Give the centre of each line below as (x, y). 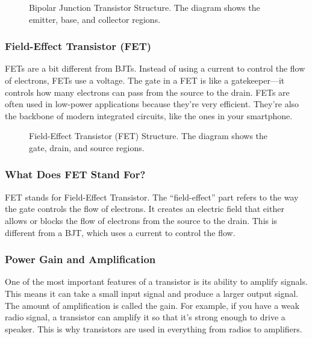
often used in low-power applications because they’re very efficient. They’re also (152, 104)
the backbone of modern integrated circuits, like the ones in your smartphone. (149, 115)
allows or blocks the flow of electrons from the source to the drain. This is (141, 220)
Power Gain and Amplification (80, 259)
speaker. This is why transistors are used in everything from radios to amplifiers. (154, 328)
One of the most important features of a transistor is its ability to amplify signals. (156, 281)
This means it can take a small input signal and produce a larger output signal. (152, 293)
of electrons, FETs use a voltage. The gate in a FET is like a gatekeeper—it (145, 80)
